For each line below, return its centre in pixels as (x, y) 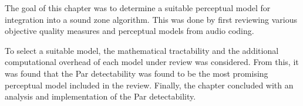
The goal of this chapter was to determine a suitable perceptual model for (138, 8)
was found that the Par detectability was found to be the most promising (137, 73)
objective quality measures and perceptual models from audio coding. (129, 31)
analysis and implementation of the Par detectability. (100, 96)
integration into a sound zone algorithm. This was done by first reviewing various (151, 19)
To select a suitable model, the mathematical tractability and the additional (142, 50)
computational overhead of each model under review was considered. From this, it (152, 62)
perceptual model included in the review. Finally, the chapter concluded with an (149, 85)
